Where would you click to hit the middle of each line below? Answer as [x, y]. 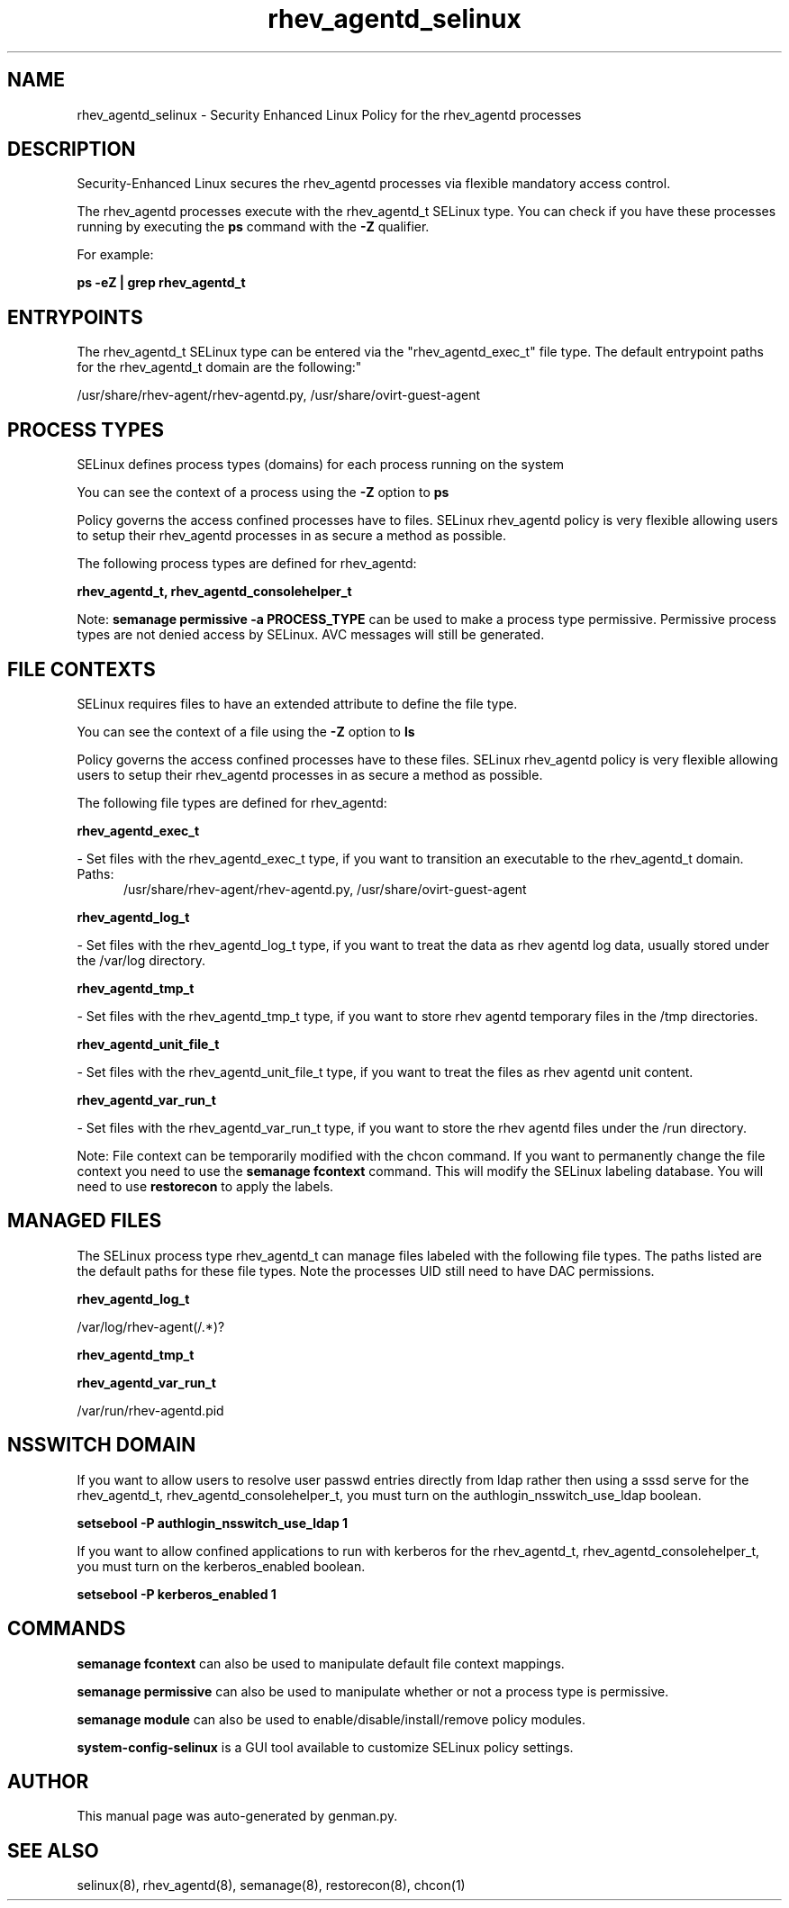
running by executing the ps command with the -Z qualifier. [253, 227]
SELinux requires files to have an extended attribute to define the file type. [297, 703]
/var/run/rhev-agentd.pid [150, 1410]
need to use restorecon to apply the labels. [205, 1186]
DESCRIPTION [72, 149]
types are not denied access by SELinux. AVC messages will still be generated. [311, 635]
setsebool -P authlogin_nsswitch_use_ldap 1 [213, 1523]
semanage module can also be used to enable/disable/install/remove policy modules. [331, 1719]
